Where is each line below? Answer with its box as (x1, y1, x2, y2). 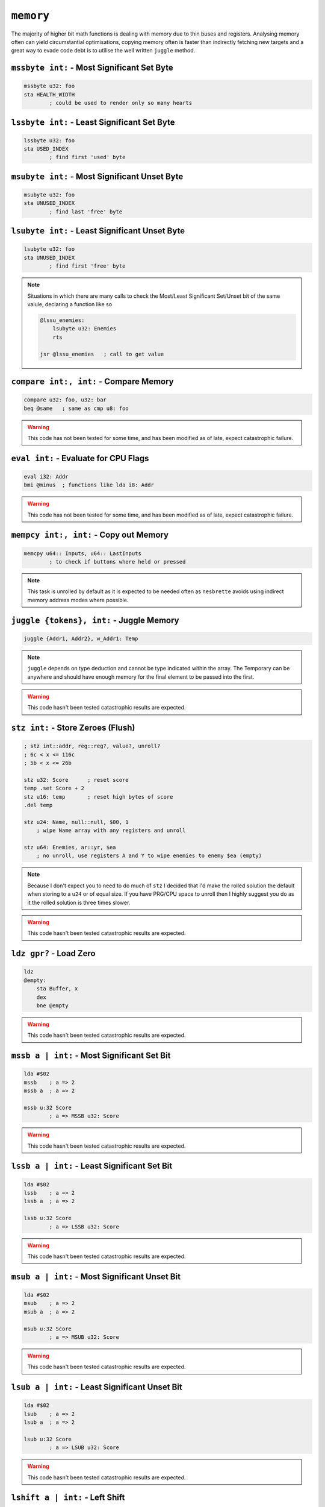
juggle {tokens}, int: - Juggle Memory (11, 615, 179, 625)
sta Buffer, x (36, 986, 78, 992)
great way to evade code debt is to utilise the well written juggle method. (11, 47, 196, 54)
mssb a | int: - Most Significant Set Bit (11, 1051, 171, 1061)
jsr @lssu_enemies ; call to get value (40, 350, 164, 357)
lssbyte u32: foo (23, 137, 75, 144)
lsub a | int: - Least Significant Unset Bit (11, 1382, 183, 1392)
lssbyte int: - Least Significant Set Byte (11, 117, 175, 127)
